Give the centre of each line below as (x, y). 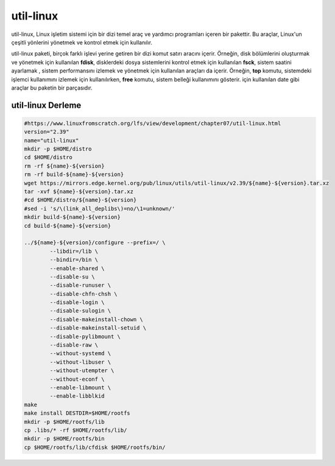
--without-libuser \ (80, 362)
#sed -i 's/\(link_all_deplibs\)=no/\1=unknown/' (100, 208)
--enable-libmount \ (80, 388)
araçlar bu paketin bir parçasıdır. (52, 88)
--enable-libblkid (77, 396)
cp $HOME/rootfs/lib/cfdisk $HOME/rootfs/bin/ (95, 447)
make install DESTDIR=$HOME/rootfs (77, 413)
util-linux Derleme (46, 105)
